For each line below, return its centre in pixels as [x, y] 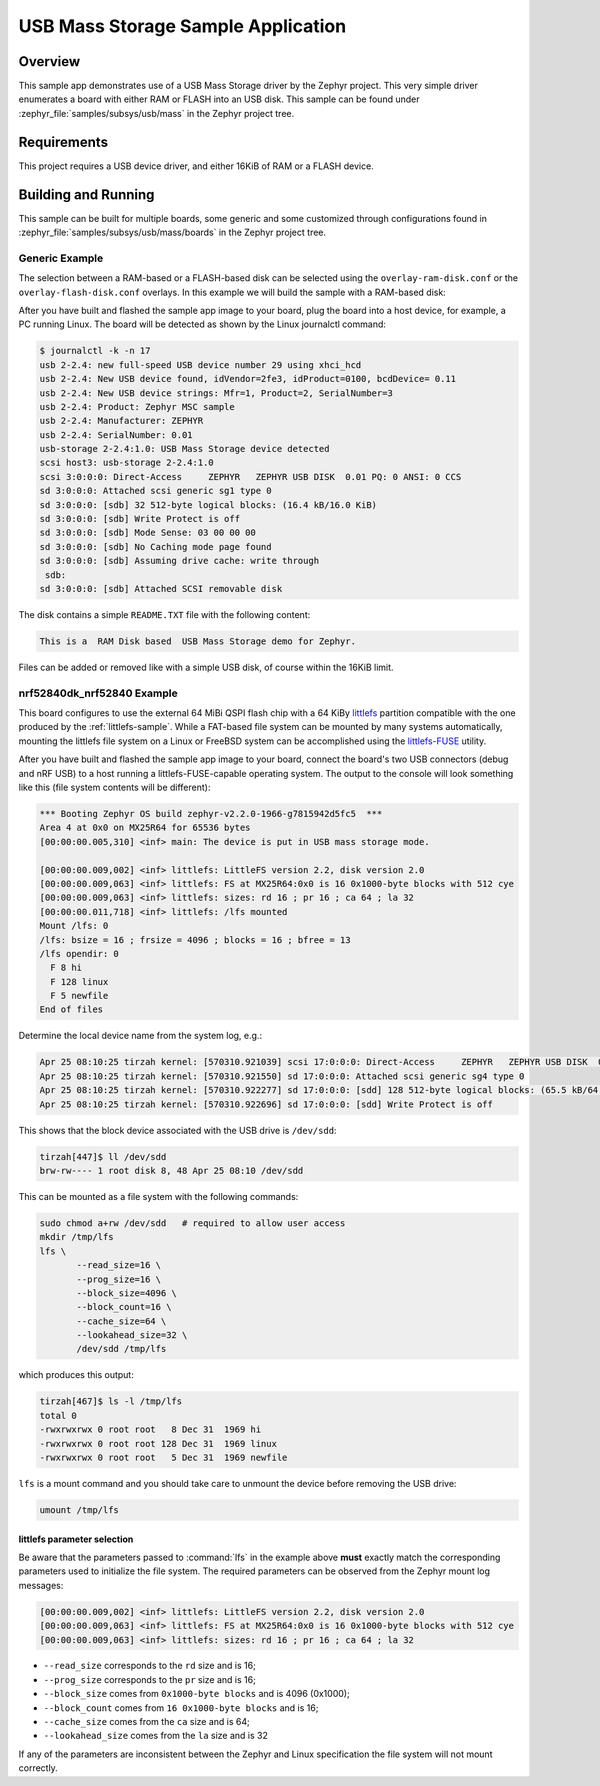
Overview [49, 61]
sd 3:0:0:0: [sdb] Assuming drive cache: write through [179, 561]
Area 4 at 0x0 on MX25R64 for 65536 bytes [145, 828]
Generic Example [61, 258]
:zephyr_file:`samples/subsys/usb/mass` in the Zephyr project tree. [156, 113]
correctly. [38, 1768]
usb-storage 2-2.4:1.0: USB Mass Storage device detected [184, 449]
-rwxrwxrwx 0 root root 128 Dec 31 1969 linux [158, 1443]
